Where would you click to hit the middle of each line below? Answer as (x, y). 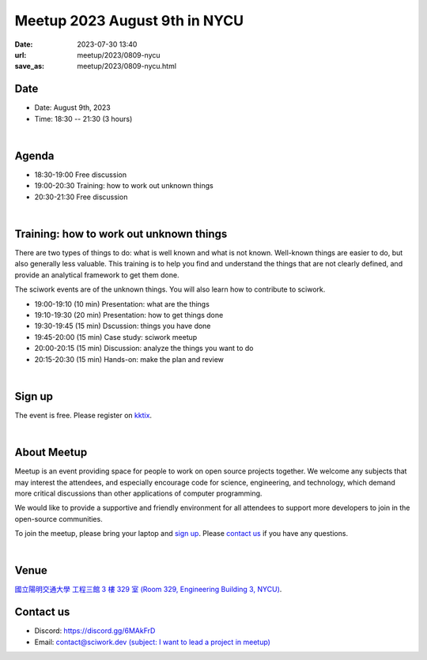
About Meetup (51, 453)
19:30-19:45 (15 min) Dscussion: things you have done (123, 326)
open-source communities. (59, 519)
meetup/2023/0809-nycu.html (127, 66)
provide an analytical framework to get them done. (97, 275)
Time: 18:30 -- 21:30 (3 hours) (83, 119)
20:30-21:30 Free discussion (81, 197)
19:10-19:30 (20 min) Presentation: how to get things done (129, 315)
